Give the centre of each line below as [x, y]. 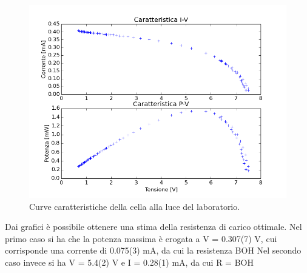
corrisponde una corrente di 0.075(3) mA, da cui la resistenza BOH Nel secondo [153, 250]
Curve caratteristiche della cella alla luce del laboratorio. [135, 206]
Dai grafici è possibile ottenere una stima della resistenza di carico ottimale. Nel [153, 227]
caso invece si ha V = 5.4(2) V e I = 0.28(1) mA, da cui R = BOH [129, 262]
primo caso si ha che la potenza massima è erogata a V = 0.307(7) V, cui [141, 238]
